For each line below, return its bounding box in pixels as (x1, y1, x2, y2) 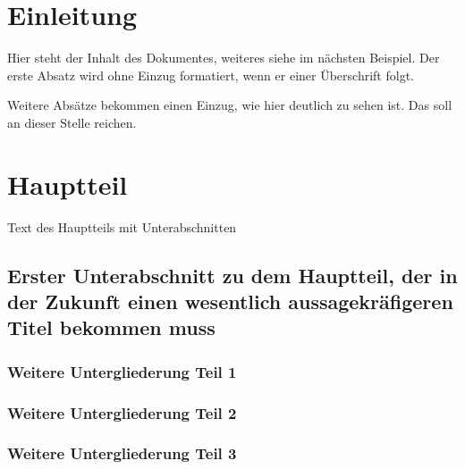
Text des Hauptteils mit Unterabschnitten (7, 217, 237, 236)
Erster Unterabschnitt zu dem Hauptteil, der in (7, 261, 458, 289)
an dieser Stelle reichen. (7, 113, 137, 131)
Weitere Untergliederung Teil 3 (7, 442, 237, 465)
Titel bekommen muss (7, 314, 216, 341)
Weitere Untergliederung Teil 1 (7, 360, 237, 382)
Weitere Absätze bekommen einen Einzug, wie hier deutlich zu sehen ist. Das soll (7, 96, 452, 114)
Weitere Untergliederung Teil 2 (7, 401, 237, 423)
